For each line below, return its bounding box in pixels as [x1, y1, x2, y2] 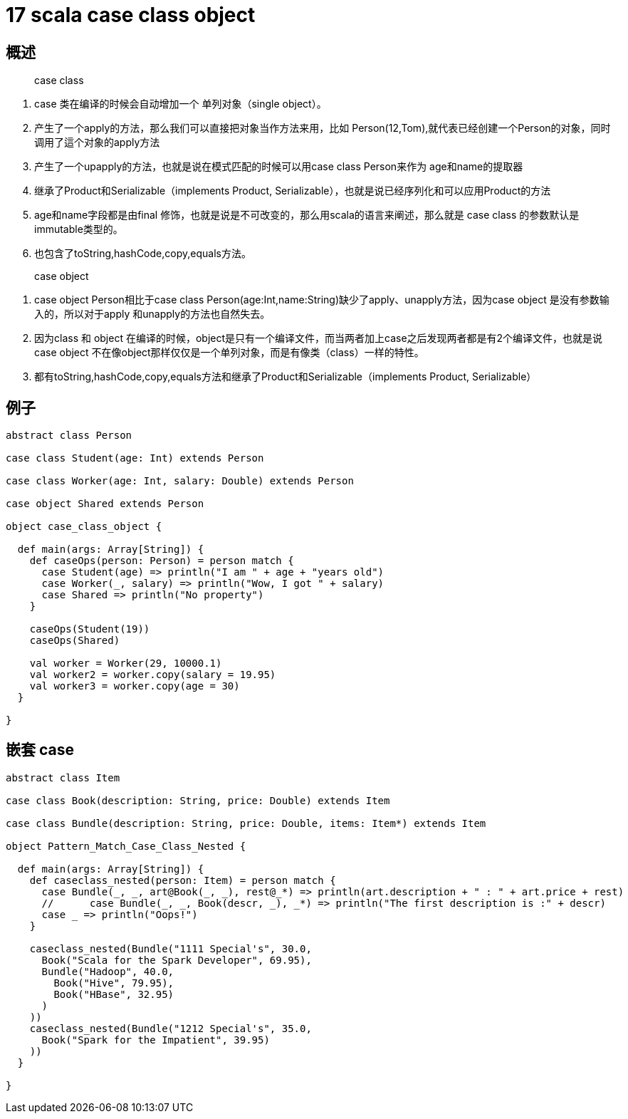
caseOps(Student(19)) [29, 623, 150, 635]
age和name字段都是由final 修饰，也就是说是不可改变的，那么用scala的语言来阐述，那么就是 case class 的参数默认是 [34, 209, 580, 222]
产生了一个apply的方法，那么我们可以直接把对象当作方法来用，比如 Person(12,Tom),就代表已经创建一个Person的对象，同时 [34, 122, 611, 135]
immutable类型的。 [34, 223, 123, 236]
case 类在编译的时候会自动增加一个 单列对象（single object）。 [34, 98, 327, 110]
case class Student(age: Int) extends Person [6, 452, 264, 464]
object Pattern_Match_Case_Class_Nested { [6, 840, 246, 852]
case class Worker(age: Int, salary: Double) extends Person [6, 475, 354, 487]
